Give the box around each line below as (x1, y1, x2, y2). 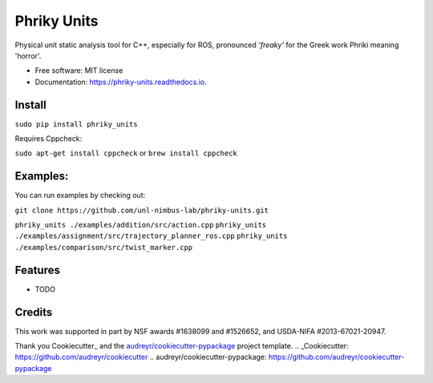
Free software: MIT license (34, 66, 123, 75)
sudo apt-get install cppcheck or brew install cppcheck (14, 148, 238, 158)
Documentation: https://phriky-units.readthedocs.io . (34, 77, 208, 87)
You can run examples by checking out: (14, 191, 146, 200)
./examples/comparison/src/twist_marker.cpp (14, 243, 193, 252)
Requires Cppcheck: (14, 134, 83, 143)
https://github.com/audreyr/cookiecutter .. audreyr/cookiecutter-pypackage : (14, 353, 268, 362)
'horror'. (14, 50, 42, 60)
